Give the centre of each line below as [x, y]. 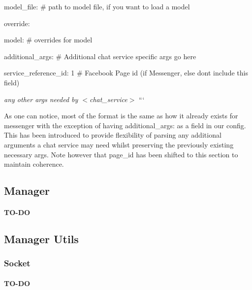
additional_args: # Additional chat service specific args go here [100, 56]
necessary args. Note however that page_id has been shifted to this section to [121, 154]
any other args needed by [41, 99]
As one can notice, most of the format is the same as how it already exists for [121, 116]
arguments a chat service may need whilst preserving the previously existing [119, 144]
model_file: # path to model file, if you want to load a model [97, 6]
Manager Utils [41, 239]
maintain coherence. [34, 164]
